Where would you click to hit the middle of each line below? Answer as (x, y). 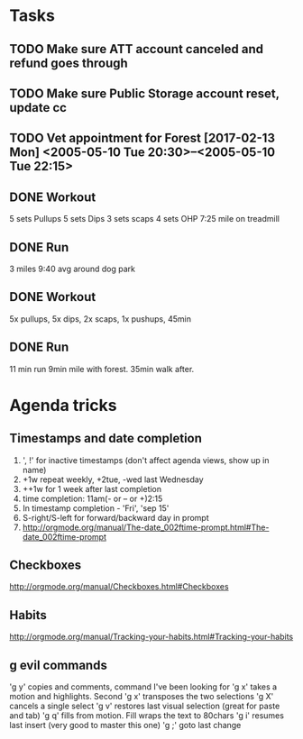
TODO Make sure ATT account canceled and (137, 49)
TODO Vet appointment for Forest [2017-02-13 (142, 138)
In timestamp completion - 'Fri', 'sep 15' (96, 508)
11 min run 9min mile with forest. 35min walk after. (102, 369)
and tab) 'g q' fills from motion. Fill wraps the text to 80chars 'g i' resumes (147, 716)
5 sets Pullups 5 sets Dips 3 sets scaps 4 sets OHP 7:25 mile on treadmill (144, 219)
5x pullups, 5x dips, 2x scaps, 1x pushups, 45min (101, 319)
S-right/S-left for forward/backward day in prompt (115, 517)
